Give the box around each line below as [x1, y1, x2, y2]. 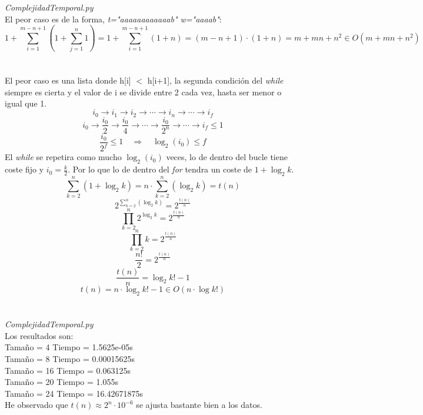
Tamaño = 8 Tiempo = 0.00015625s [5, 352, 135, 364]
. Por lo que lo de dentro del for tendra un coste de [68, 163, 252, 175]
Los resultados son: [5, 329, 74, 341]
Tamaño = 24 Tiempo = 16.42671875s [5, 387, 143, 399]
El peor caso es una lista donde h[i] [5, 74, 131, 87]
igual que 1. [5, 97, 47, 109]
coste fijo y [5, 163, 44, 175]
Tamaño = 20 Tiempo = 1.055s [5, 376, 118, 388]
